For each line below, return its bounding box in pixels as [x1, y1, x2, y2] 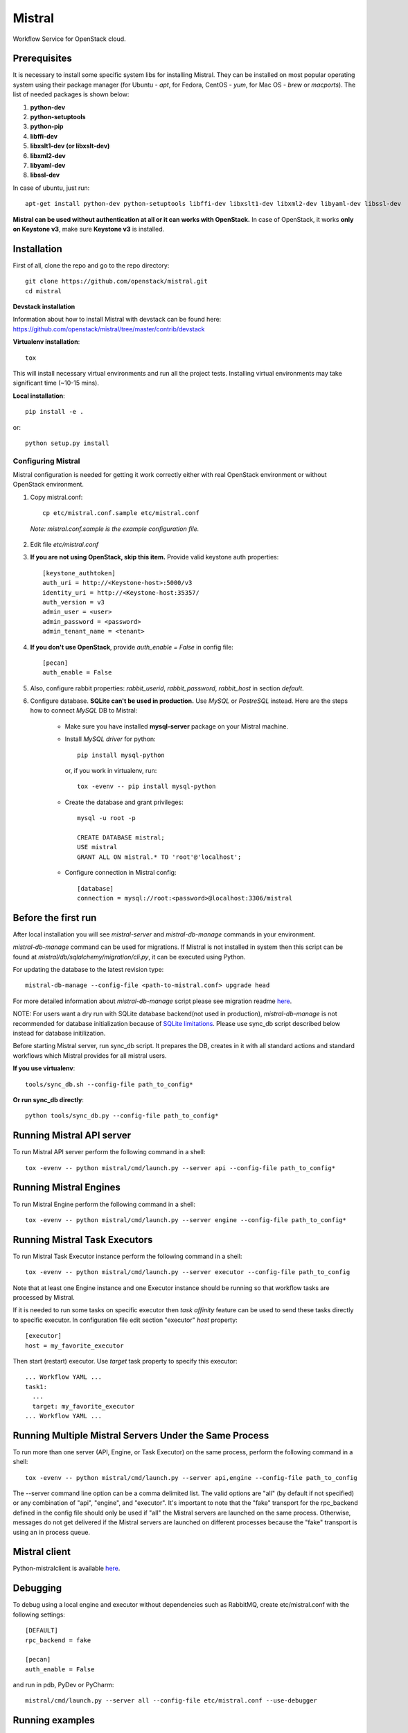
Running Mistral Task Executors [12, 1234, 153, 1246]
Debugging [12, 1583, 62, 1594]
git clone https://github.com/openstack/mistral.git [25, 277, 208, 286]
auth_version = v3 [42, 598, 105, 606]
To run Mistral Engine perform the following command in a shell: [12, 1200, 195, 1208]
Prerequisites [12, 53, 72, 64]
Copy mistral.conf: [30, 493, 83, 501]
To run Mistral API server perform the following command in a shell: [12, 1148, 206, 1156]
